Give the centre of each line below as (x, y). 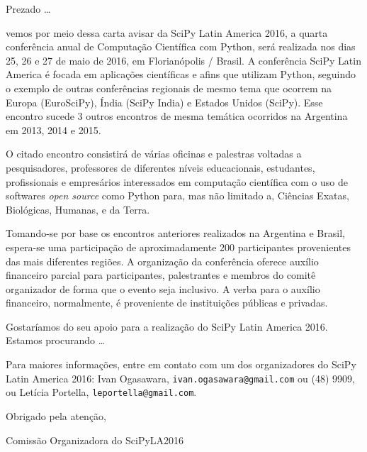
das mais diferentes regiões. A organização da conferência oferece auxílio (162, 261)
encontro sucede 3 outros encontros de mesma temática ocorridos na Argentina (177, 116)
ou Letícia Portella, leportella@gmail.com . (101, 392)
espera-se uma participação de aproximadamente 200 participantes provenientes (178, 247)
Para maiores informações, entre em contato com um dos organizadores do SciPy (181, 364)
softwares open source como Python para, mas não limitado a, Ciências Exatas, (177, 195)
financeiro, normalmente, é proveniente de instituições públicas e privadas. (167, 303)
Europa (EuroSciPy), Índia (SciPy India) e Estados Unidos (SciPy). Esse (164, 102)
